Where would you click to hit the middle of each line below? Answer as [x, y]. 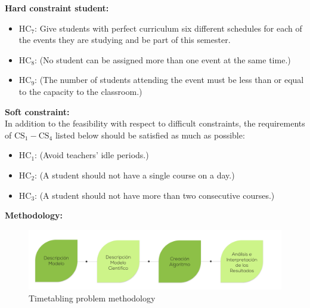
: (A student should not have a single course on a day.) [135, 175]
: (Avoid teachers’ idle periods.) [92, 155]
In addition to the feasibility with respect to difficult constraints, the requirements [155, 123]
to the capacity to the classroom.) [80, 91]
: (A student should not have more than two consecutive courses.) [155, 195]
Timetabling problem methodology [92, 298]
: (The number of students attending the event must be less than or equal [169, 80]
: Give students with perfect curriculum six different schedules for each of [168, 28]
